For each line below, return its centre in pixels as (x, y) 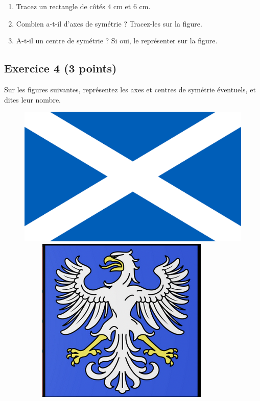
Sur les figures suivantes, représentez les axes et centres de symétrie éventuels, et (130, 89)
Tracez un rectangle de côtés (61, 6)
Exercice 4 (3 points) (61, 68)
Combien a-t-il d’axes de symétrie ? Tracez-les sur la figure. (109, 23)
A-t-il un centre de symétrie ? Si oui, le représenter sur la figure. (117, 41)
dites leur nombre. (32, 99)
